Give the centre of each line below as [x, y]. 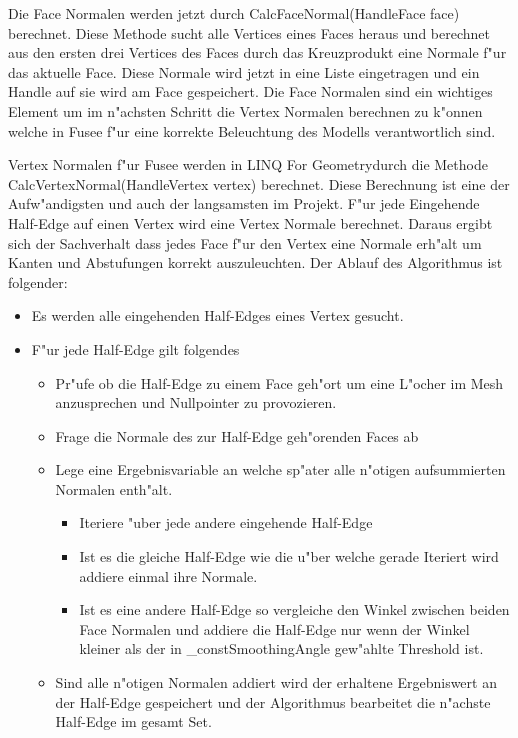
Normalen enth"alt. [114, 488]
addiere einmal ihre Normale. [168, 575]
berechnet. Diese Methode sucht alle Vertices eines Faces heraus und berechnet [249, 32]
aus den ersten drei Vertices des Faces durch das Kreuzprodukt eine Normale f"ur [257, 52]
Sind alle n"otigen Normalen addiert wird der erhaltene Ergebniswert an [276, 682]
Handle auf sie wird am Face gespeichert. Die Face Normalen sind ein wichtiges [250, 91]
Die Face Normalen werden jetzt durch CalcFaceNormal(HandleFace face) [234, 13]
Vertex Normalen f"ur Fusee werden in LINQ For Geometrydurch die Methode [248, 164]
